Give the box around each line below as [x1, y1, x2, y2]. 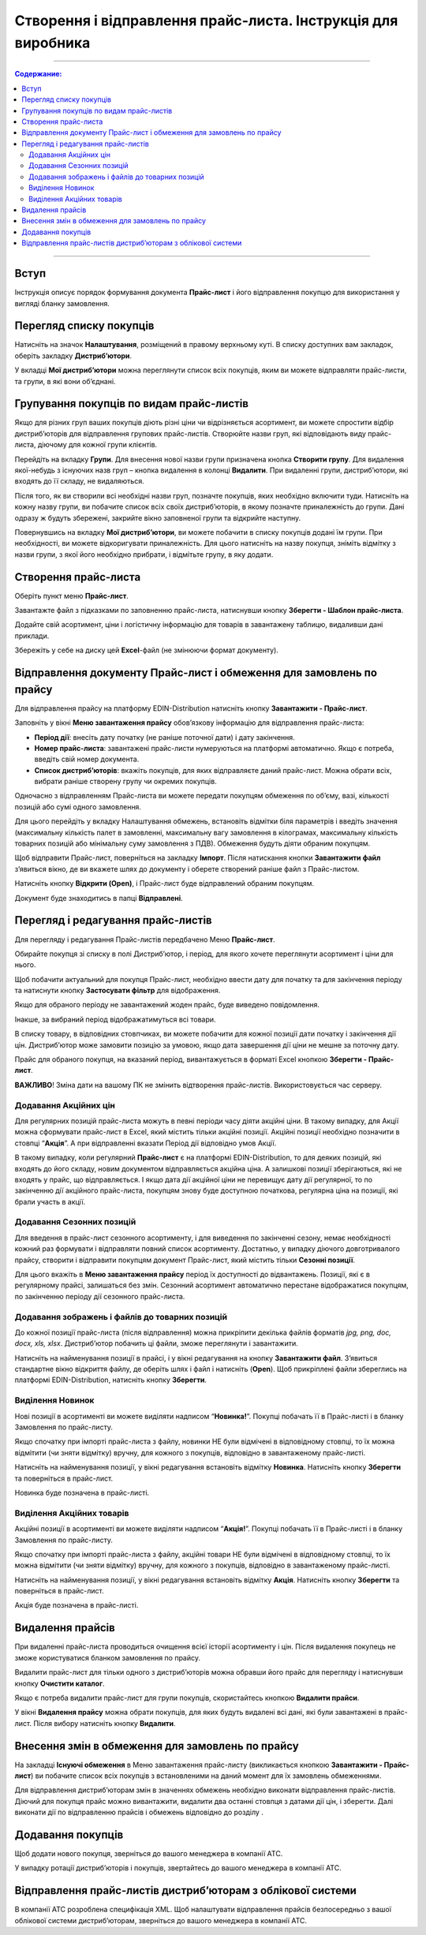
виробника [14, 34, 91, 51]
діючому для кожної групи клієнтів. [37, 440, 158, 450]
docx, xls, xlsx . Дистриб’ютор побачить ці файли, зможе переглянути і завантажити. [14, 1339, 299, 1348]
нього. [14, 960, 36, 969]
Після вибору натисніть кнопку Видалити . [32, 1718, 177, 1728]
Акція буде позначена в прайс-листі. [14, 1601, 139, 1610]
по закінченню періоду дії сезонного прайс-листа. [14, 1291, 185, 1301]
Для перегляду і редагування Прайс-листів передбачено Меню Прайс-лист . [14, 935, 275, 944]
